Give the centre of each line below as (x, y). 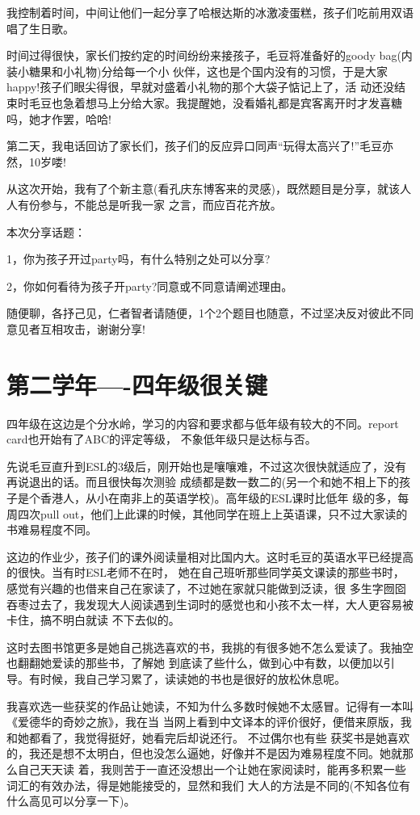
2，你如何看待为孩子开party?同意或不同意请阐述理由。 (150, 286)
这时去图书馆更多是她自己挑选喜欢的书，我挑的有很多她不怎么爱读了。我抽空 (210, 647)
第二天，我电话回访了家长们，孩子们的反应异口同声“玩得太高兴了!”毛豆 (195, 146)
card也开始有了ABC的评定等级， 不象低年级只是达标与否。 (162, 439)
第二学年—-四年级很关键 (137, 384)
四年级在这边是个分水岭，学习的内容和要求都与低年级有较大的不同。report (203, 423)
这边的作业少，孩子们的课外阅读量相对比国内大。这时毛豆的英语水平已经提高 (210, 556)
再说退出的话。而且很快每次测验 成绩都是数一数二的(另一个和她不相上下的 (203, 482)
